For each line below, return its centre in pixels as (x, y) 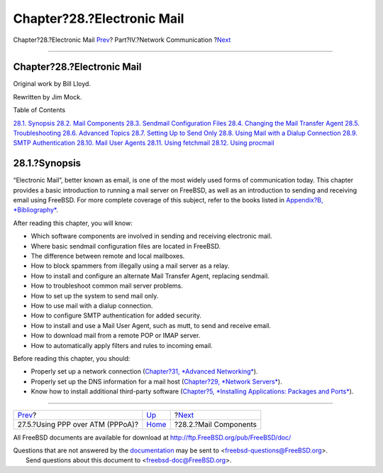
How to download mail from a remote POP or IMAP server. (116, 336)
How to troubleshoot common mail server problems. (107, 286)
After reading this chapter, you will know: (73, 223)
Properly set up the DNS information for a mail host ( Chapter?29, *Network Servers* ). (157, 381)
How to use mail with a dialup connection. (92, 306)
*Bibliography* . (35, 210)
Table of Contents (39, 110)
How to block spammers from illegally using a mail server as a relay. (130, 266)
